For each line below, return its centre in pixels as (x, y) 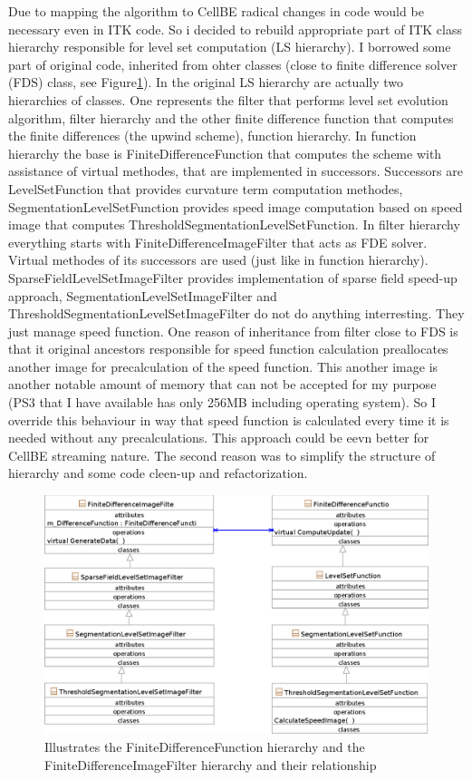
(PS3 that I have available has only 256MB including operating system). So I (222, 402)
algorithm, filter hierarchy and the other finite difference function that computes (231, 117)
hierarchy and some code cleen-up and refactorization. (158, 473)
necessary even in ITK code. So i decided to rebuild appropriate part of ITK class (235, 29)
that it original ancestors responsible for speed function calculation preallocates (228, 349)
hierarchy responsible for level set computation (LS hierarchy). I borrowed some (230, 47)
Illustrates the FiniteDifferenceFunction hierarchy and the (205, 746)
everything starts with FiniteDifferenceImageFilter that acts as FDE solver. (218, 242)
